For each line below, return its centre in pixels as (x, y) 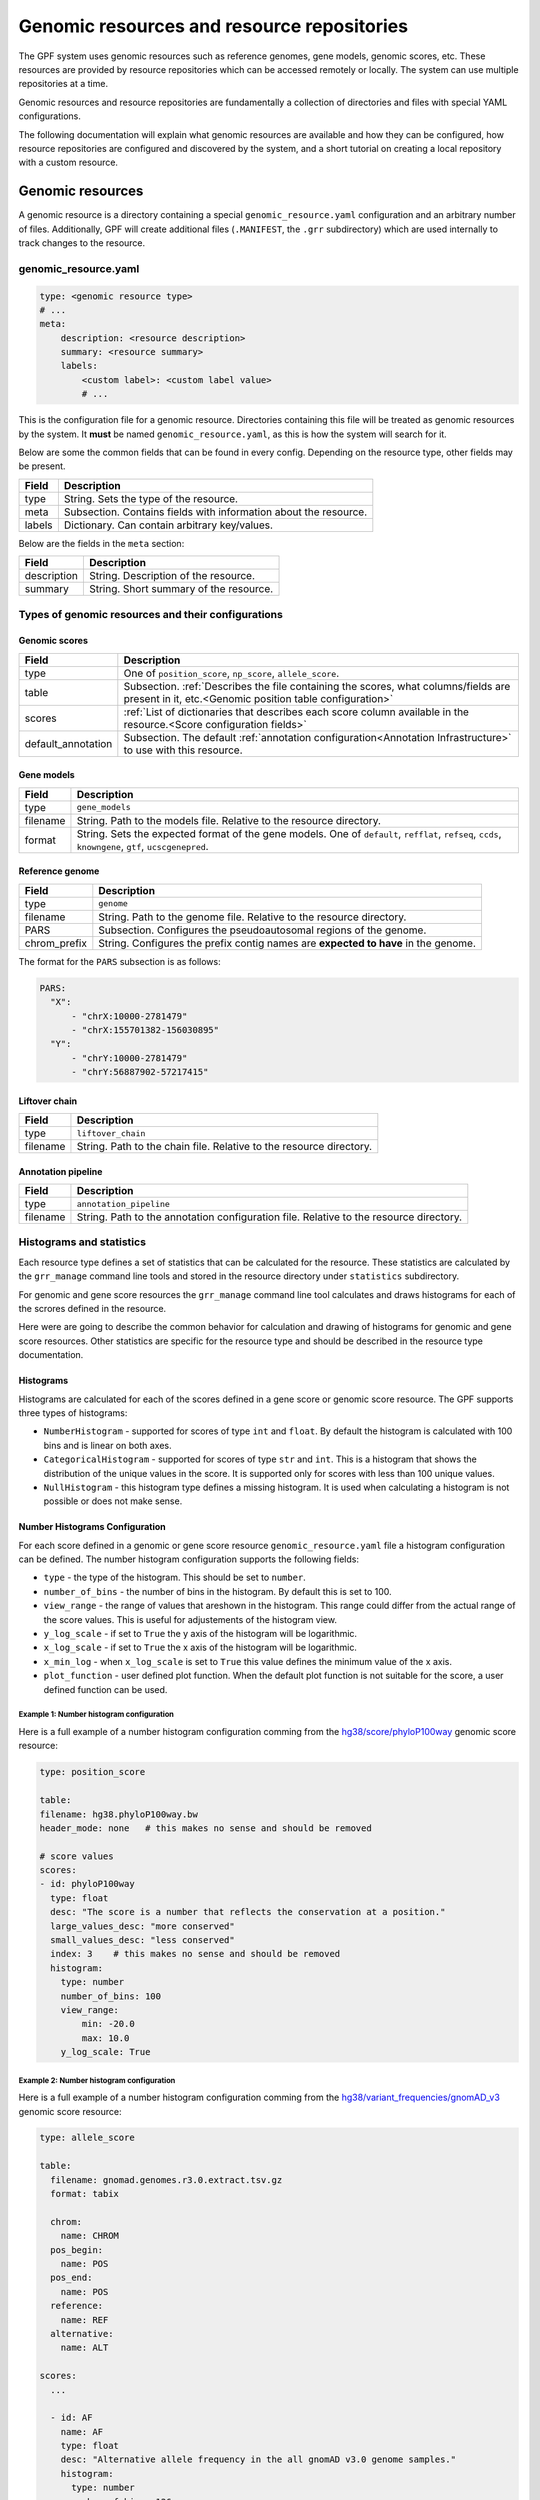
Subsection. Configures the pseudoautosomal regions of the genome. (262, 930)
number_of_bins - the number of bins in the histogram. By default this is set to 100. (217, 1591)
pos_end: (71, 2278)
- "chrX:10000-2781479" (129, 1016)
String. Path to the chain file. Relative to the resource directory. (224, 1147)
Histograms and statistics (82, 1242)
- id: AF (71, 2418)
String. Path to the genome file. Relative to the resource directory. (252, 917)
